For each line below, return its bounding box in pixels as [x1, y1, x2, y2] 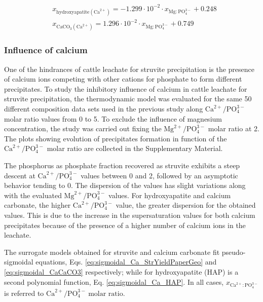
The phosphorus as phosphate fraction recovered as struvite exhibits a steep [4, 160, 240, 170]
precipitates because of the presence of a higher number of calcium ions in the [4, 219, 246, 230]
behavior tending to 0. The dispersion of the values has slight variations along [4, 180, 246, 191]
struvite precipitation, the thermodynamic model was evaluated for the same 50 [4, 93, 252, 104]
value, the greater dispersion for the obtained [116, 200, 256, 210]
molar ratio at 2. [208, 123, 259, 134]
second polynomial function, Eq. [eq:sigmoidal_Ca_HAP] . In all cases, [4, 276, 224, 287]
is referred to [4, 287, 44, 298]
